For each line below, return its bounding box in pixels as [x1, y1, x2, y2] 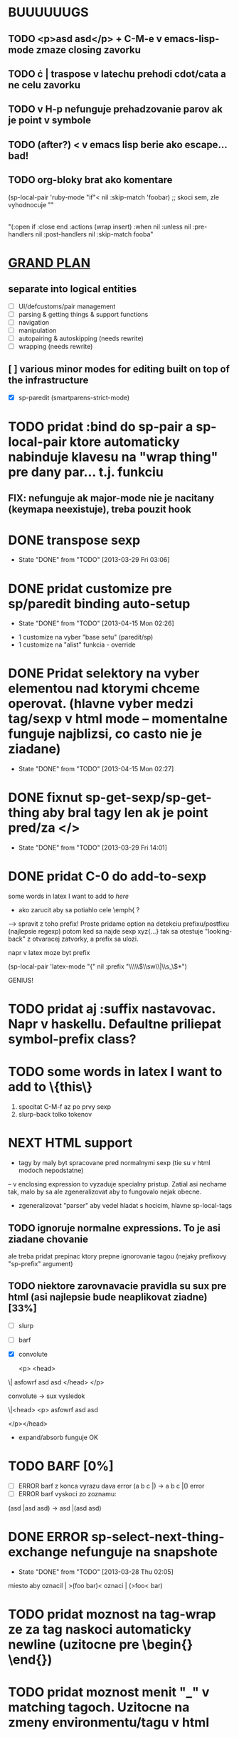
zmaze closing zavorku [36, 43, 142, 56]
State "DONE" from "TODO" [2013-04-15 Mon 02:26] [18, 619, 175, 627]
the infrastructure [8, 375, 89, 387]
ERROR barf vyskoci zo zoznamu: [18, 1489, 117, 1498]
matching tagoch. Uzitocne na [8, 1699, 190, 1716]
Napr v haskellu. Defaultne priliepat [8, 1016, 222, 1033]
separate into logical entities [8, 283, 137, 296]
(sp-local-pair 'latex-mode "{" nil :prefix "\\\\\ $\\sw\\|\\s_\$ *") [8, 962, 188, 971]
